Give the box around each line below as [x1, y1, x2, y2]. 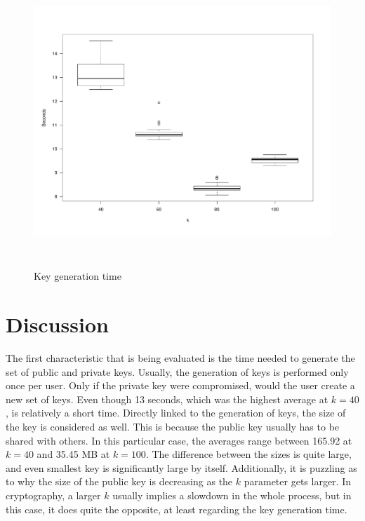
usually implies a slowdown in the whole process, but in [112, 487, 352, 502]
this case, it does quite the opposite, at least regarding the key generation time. [6, 501, 347, 516]
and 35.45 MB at [36, 447, 110, 461]
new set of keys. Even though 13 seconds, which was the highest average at [6, 391, 328, 406]
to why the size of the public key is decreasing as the [6, 474, 233, 489]
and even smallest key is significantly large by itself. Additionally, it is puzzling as [6, 460, 357, 475]
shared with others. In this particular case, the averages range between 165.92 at [6, 433, 352, 447]
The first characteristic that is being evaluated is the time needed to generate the [6, 351, 355, 365]
